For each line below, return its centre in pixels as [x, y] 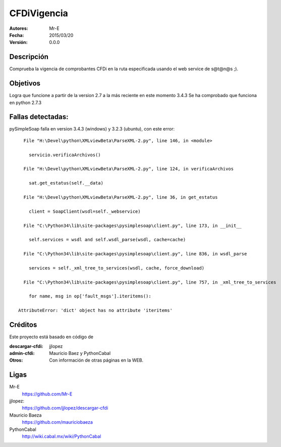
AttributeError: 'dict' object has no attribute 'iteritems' [95, 310]
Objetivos [25, 83]
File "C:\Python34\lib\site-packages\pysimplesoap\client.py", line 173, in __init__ [133, 226]
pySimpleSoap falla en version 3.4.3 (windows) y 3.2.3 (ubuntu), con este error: [92, 129]
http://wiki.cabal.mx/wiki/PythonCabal [62, 436]
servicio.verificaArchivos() [65, 155]
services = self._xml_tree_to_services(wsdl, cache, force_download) [117, 268]
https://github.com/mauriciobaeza [58, 422]
